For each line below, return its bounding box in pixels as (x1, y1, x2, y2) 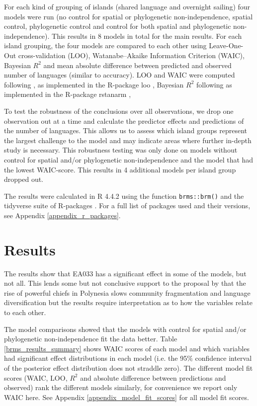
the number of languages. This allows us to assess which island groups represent (4, 125, 248, 136)
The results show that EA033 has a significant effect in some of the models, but (4, 268, 247, 278)
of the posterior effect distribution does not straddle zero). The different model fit (4, 363, 253, 373)
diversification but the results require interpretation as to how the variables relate (4, 297, 253, 308)
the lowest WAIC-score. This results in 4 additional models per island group (4, 164, 236, 174)
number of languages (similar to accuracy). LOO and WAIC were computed (4, 70, 235, 80)
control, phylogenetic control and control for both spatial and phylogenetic (4, 21, 231, 31)
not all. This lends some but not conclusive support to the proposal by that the (4, 278, 246, 288)
